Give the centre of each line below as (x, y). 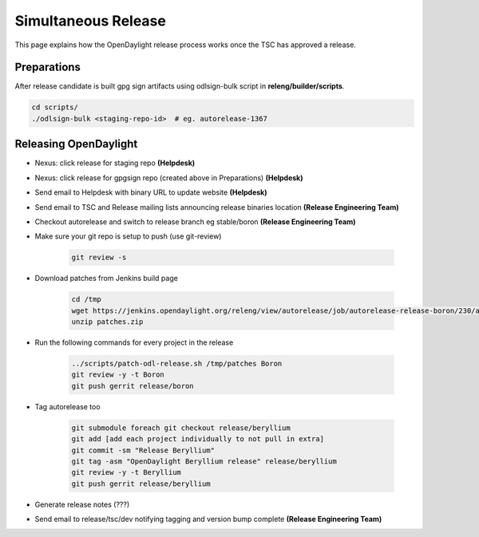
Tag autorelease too (67, 406)
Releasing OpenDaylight (76, 144)
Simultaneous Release (91, 21)
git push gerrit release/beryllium (141, 484)
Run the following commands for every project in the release (134, 342)
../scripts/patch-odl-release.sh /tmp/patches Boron (177, 363)
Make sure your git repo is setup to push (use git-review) (128, 236)
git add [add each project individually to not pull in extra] (198, 439)
